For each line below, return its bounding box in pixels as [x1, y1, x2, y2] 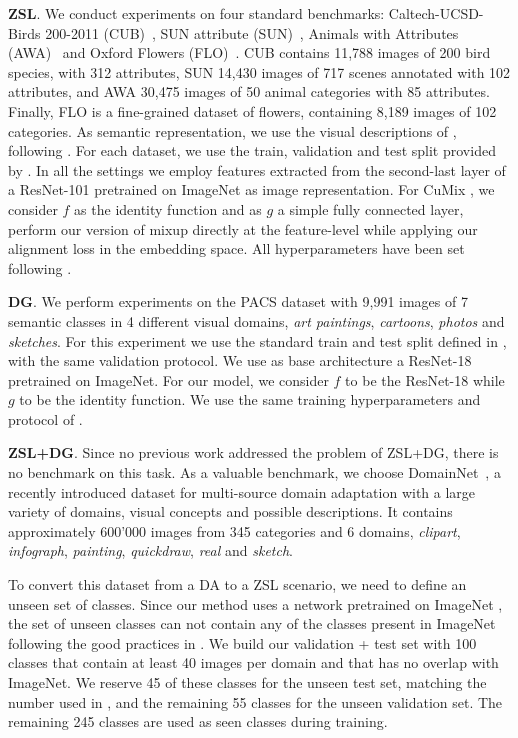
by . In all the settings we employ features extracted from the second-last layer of [8, 159, 506, 180]
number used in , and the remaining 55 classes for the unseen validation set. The [8, 691, 503, 712]
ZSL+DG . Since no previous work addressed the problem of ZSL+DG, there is [8, 442, 499, 463]
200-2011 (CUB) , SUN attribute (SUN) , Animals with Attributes [45, 22, 459, 43]
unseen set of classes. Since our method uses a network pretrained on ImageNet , [8, 593, 503, 614]
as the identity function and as [74, 198, 262, 219]
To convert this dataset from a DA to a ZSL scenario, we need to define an [8, 574, 467, 595]
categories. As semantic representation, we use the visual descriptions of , [8, 120, 457, 141]
